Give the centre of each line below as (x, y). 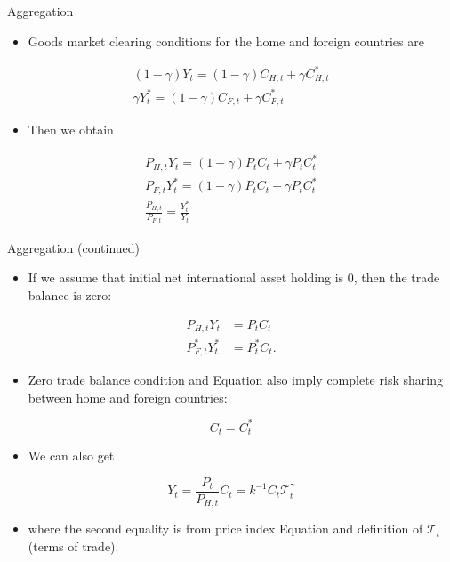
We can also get (71, 456)
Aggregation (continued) (74, 247)
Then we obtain (71, 130)
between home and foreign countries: (128, 397)
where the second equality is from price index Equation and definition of (225, 529)
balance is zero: (70, 294)
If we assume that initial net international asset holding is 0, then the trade (234, 277)
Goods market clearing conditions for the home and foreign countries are (226, 41)
